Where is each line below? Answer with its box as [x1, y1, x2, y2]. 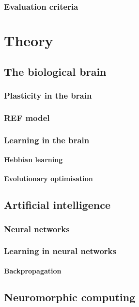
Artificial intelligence [4, 197, 110, 212]
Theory [4, 31, 53, 51]
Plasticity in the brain [4, 89, 92, 101]
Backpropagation [4, 265, 62, 275]
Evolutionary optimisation [4, 173, 93, 184]
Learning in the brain [4, 134, 90, 146]
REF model [4, 111, 50, 123]
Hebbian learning [4, 154, 63, 165]
